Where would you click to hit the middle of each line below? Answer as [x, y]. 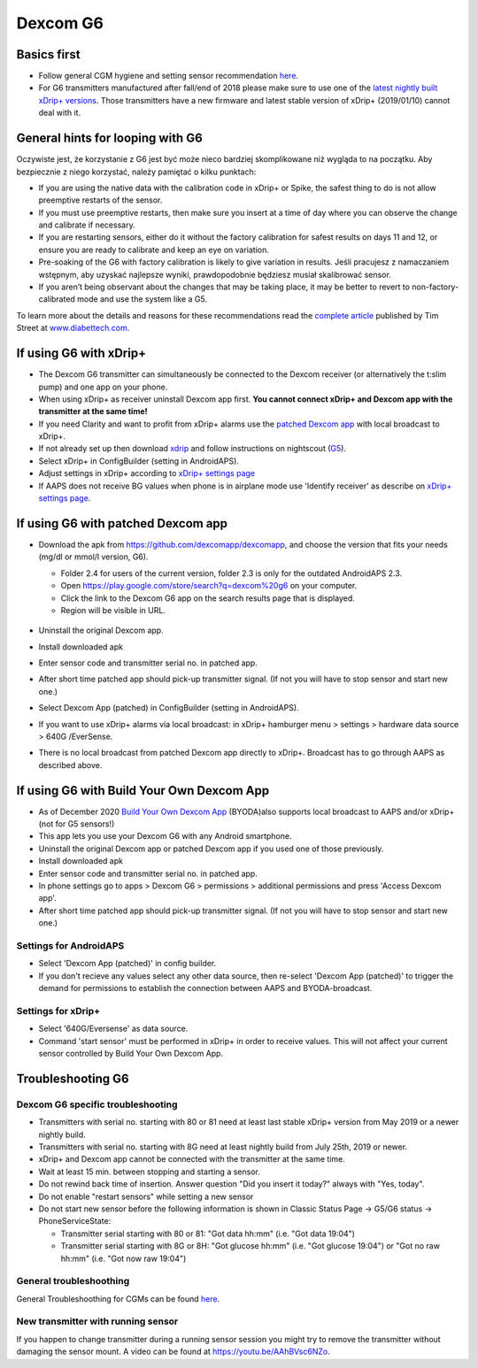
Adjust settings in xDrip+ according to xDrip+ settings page [147, 473]
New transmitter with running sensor [97, 1321]
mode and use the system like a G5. [142, 299]
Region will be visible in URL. [113, 610]
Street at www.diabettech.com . [73, 328]
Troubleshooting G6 [73, 1078]
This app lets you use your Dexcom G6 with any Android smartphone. [165, 836]
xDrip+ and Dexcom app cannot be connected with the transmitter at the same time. [192, 1159]
